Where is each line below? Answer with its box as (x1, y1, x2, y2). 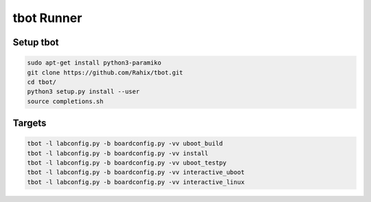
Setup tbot (12, 36, 59, 48)
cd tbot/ (27, 78, 57, 86)
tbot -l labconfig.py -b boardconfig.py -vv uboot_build (27, 139, 223, 148)
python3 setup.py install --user (27, 88, 140, 96)
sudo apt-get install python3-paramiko (27, 59, 161, 67)
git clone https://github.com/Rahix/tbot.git (27, 69, 183, 76)
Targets (12, 117, 47, 129)
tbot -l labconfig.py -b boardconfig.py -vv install (27, 149, 209, 157)
